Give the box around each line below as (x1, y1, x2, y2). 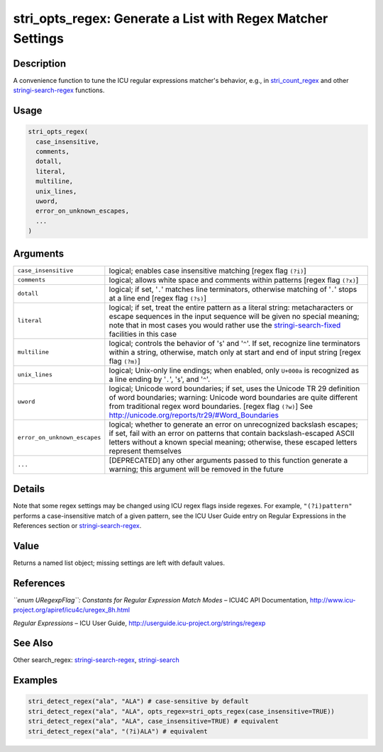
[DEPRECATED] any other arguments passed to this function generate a (109, 455, 348, 465)
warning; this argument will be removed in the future (109, 464, 284, 474)
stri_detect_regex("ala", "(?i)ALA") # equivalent (28, 727, 209, 735)
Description (13, 57, 67, 69)
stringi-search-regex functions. (13, 86, 105, 95)
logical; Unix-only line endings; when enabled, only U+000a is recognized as (109, 365, 360, 375)
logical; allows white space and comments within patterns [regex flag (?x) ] (109, 275, 359, 285)
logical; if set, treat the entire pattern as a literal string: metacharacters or (109, 302, 354, 312)
